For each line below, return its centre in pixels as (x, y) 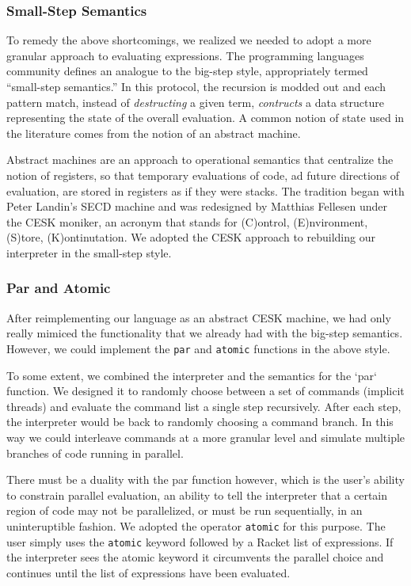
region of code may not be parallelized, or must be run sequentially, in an (185, 510)
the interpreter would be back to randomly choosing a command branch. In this (200, 422)
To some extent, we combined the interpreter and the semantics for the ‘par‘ (192, 375)
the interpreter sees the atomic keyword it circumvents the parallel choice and (195, 557)
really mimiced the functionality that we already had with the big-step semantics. (205, 333)
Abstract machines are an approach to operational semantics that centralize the (200, 160)
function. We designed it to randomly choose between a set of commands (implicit (205, 391)
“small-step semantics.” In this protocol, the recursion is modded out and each (196, 86)
